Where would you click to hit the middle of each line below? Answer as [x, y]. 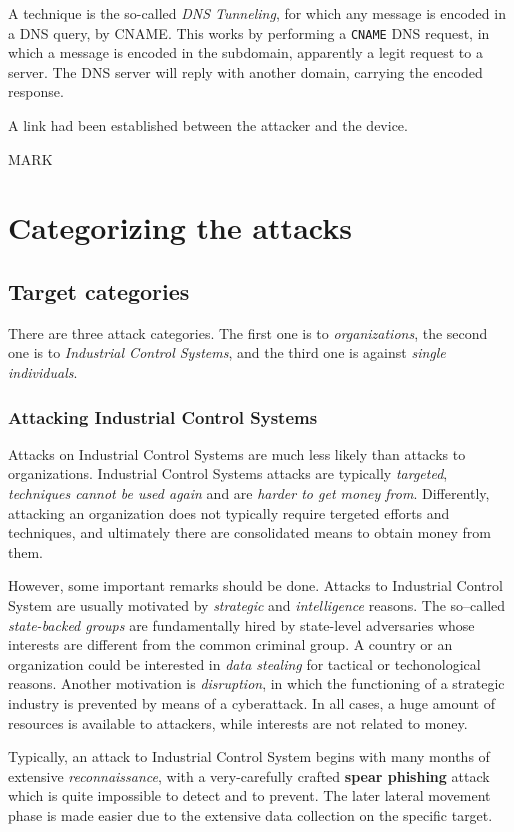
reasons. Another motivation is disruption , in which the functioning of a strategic [256, 683]
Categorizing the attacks [180, 227]
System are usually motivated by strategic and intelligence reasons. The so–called [257, 604]
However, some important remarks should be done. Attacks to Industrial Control [255, 585]
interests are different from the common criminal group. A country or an [230, 644]
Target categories [99, 290]
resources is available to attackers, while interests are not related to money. [238, 722]
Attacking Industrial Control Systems [163, 416]
